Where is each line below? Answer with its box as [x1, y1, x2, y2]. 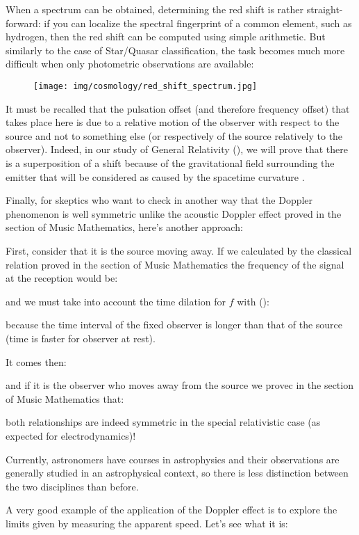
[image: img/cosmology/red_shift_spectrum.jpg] [33, 81, 258, 91]
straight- [306, 2, 343, 16]
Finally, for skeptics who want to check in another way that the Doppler [6, 193, 313, 207]
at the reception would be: [6, 271, 118, 285]
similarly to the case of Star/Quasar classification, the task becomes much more [6, 42, 345, 57]
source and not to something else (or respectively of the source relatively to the [6, 128, 343, 143]
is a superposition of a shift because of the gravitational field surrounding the [6, 156, 335, 170]
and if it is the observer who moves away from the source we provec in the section [6, 378, 353, 392]
